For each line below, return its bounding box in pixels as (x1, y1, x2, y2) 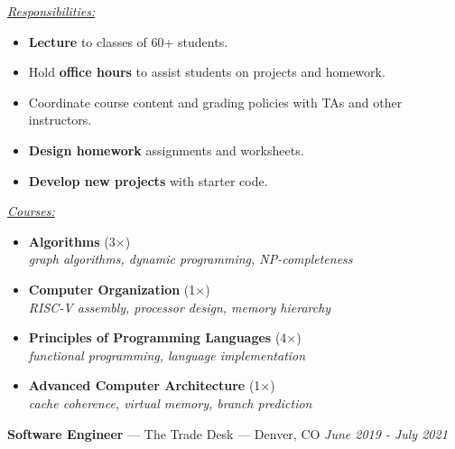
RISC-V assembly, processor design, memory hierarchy (28, 297, 331, 316)
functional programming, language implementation (28, 345, 306, 364)
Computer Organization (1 (28, 279, 196, 298)
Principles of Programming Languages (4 (28, 328, 287, 347)
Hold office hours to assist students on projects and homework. (28, 62, 385, 81)
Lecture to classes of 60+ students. (28, 32, 228, 51)
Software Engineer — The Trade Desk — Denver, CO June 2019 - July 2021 (7, 424, 448, 443)
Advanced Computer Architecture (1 (28, 376, 261, 395)
